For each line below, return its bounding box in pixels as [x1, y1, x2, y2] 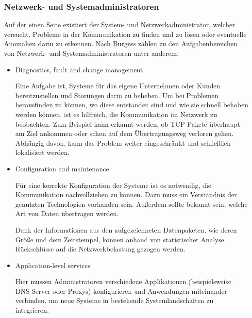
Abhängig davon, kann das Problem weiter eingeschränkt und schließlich [15, 137, 231, 148]
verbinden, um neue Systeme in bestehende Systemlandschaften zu [15, 295, 214, 305]
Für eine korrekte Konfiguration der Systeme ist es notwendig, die [15, 180, 212, 190]
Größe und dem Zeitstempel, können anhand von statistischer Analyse [15, 234, 224, 244]
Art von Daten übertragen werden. [15, 208, 119, 218]
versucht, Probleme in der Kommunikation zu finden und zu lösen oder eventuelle [4, 29, 247, 39]
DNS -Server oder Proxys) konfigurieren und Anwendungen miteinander [15, 285, 227, 296]
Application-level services [15, 260, 90, 270]
